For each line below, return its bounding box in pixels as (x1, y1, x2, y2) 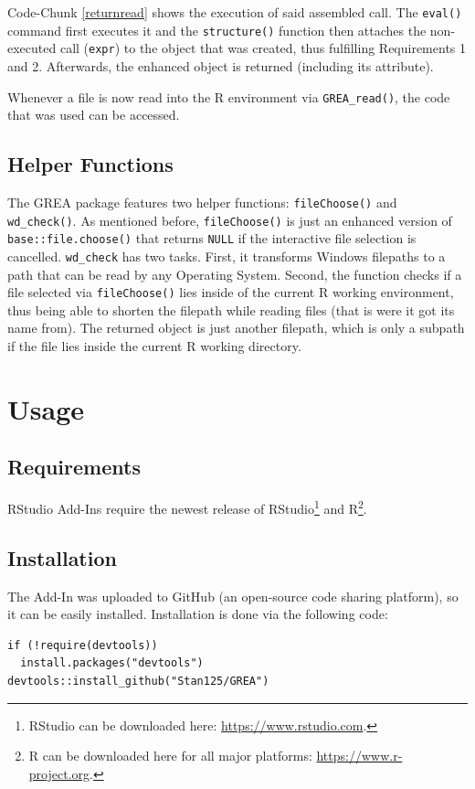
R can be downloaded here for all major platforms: (28, 746, 312, 765)
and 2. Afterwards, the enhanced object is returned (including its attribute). (7, 56, 434, 75)
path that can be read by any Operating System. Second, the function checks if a (7, 264, 462, 283)
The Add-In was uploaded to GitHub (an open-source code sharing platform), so (7, 586, 459, 605)
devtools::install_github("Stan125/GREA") (7, 675, 269, 688)
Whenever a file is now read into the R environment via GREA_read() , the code (7, 87, 450, 106)
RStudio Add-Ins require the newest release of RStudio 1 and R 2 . (7, 496, 367, 517)
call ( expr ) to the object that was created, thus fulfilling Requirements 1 (59, 38, 467, 58)
